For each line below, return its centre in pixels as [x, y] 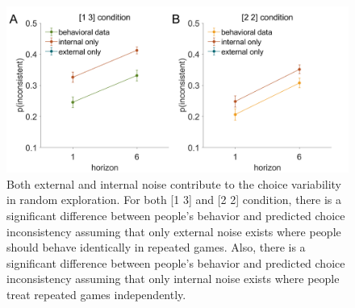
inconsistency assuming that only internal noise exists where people [173, 279]
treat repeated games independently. [96, 294]
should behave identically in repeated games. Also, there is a [156, 247]
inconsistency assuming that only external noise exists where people [174, 231]
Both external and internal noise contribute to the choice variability [174, 183]
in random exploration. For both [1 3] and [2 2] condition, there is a [174, 200]
